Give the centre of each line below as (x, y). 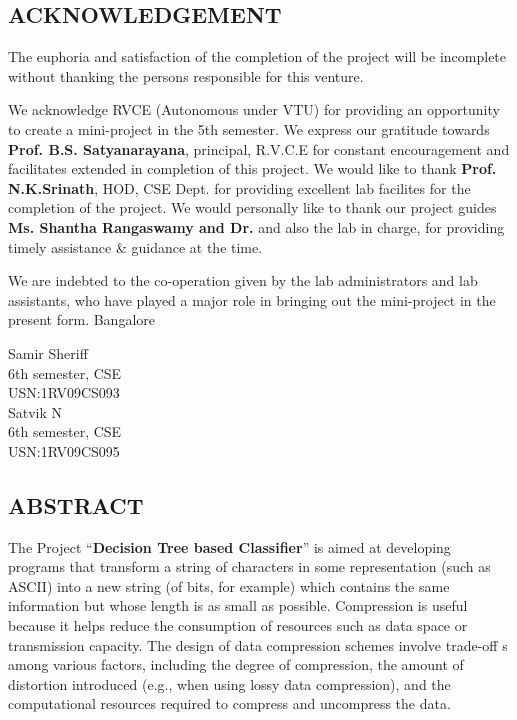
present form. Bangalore (81, 319)
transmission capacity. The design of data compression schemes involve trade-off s (258, 644)
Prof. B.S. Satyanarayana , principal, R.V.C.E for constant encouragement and (259, 148)
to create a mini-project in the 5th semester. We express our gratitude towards (249, 128)
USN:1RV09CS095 (64, 450)
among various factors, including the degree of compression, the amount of (236, 664)
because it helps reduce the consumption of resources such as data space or (238, 625)
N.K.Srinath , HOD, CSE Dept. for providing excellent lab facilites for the (239, 187)
